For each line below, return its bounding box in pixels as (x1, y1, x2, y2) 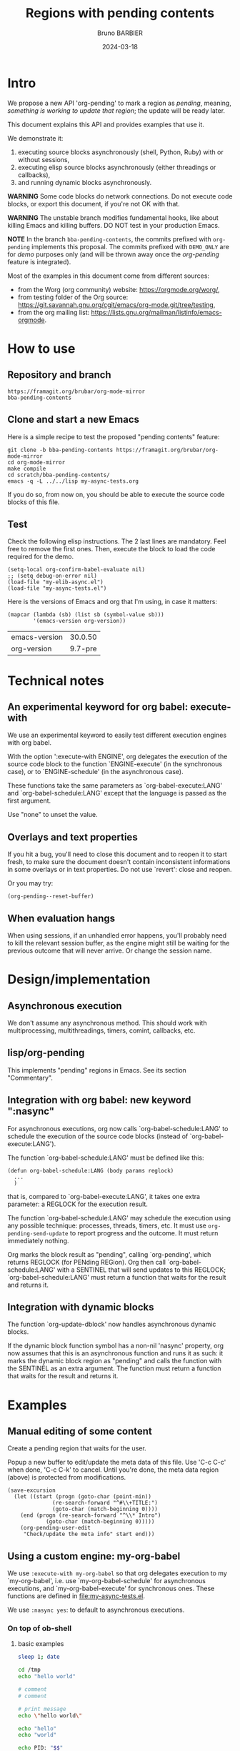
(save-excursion (7, 1487, 56, 1494)
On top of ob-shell (7, 1623, 72, 1633)
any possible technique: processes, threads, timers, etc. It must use (7, 1221, 207, 1230)
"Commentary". (7, 1073, 54, 1082)
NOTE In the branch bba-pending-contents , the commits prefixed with (7, 234, 212, 244)
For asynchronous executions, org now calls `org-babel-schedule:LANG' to (7, 1124, 229, 1133)
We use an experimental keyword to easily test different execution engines (7, 731, 227, 740)
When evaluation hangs (7, 912, 116, 924)
